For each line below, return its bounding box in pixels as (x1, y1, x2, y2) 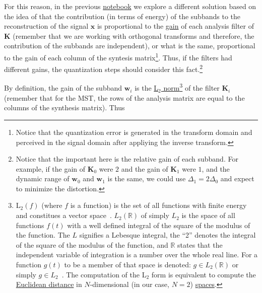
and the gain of (121, 163, 168, 174)
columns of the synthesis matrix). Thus (4, 102, 125, 113)
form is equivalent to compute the (151, 269, 256, 279)
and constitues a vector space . (16, 210, 112, 221)
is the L (135, 83, 159, 93)
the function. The (16, 230, 70, 240)
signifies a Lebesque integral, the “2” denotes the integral (79, 230, 256, 240)
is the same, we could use (107, 173, 186, 184)
